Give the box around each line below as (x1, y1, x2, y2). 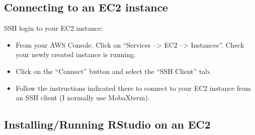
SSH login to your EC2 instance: (4, 23, 103, 33)
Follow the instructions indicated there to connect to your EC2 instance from (15, 82, 251, 93)
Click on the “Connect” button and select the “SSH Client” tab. (15, 66, 211, 76)
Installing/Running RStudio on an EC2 (4, 117, 211, 132)
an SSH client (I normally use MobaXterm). (15, 92, 150, 103)
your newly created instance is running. (15, 49, 136, 60)
